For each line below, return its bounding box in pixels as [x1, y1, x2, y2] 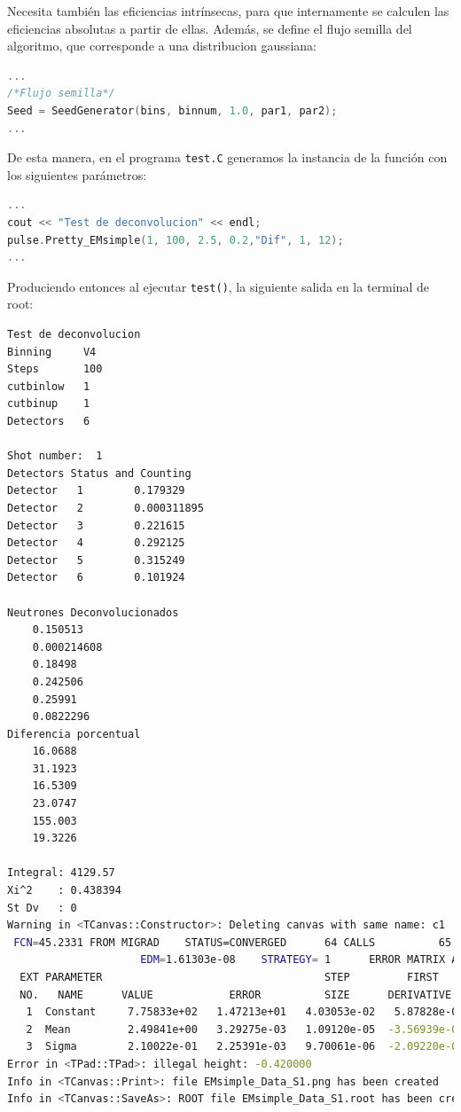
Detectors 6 [7, 415, 90, 427]
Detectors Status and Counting [7, 466, 191, 480]
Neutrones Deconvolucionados [7, 606, 179, 619]
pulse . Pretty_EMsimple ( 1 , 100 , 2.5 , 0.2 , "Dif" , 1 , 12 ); [7, 233, 344, 247]
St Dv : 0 [7, 901, 77, 914]
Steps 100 [7, 363, 103, 376]
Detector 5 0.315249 [7, 553, 185, 567]
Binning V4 [7, 345, 97, 358]
